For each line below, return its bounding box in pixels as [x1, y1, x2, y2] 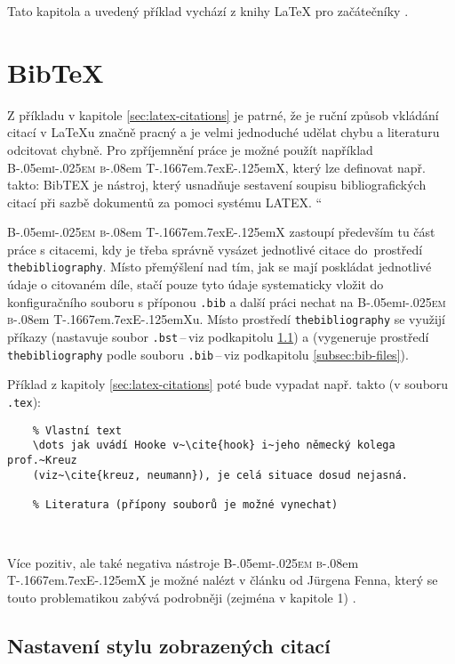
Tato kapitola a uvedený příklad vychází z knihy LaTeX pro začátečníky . [7, 2, 409, 20]
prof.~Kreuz [7, 453, 77, 466]
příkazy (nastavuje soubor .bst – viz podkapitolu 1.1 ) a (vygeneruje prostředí [7, 328, 429, 346]
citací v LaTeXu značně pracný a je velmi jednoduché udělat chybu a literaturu [7, 123, 440, 142]
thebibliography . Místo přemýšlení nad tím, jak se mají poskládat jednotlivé [7, 257, 432, 276]
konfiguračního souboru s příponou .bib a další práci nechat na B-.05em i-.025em [7, 292, 446, 311]
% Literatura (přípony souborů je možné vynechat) [32, 498, 339, 511]
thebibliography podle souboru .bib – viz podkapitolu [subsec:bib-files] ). [7, 344, 409, 363]
